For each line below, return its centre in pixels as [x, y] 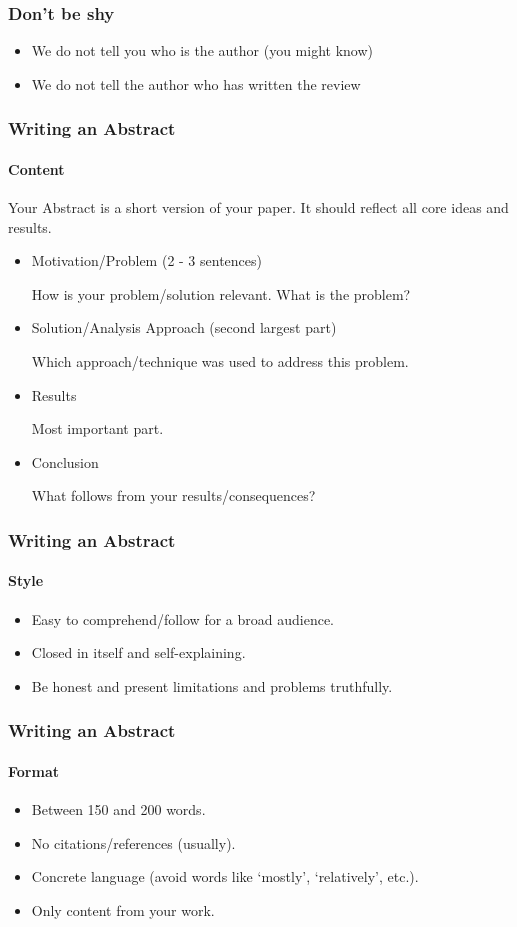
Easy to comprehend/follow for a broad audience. [182, 618]
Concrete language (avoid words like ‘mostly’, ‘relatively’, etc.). [225, 876]
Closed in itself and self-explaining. [138, 652]
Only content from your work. [123, 909]
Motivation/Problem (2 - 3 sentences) [146, 260]
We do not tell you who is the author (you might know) [202, 50]
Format [33, 770]
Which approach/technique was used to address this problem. [220, 361]
